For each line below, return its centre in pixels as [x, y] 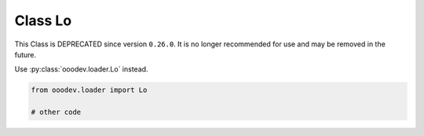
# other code [56, 112]
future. [26, 54]
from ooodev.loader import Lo [89, 90]
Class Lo [43, 20]
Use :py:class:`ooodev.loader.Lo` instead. [81, 69]
